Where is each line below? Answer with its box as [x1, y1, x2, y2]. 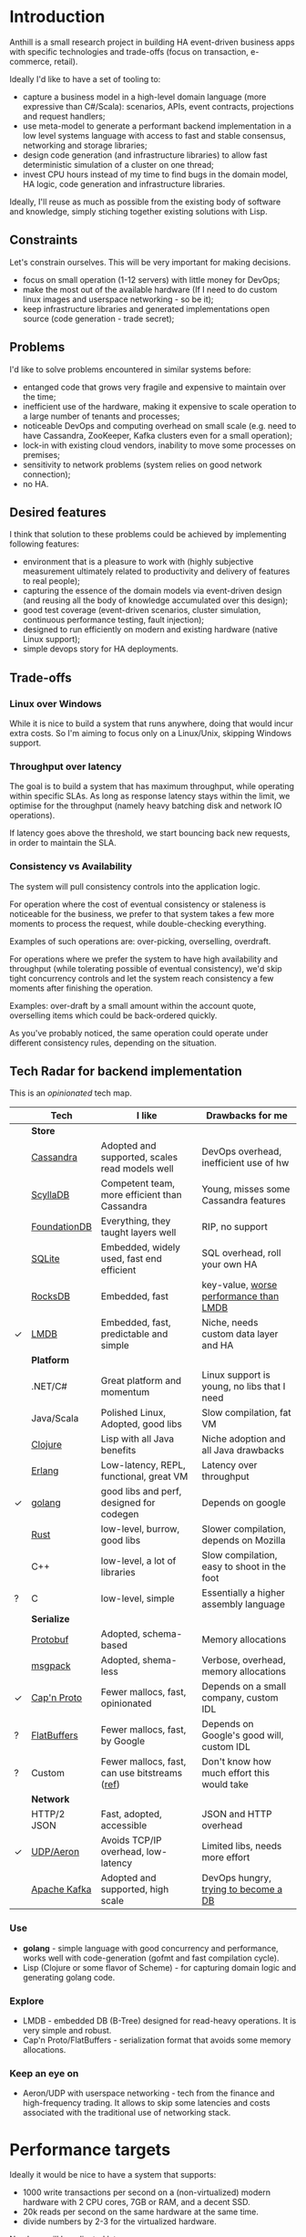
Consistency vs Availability [9, 860, 133, 873]
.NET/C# [31, 1380, 68, 1393]
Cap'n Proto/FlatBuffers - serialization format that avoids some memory [22, 2034, 291, 2045]
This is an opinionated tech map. [9, 1087, 132, 1098]
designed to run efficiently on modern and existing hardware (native [22, 624, 278, 635]
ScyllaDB [31, 1189, 70, 1202]
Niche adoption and [201, 1432, 286, 1445]
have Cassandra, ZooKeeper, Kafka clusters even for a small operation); [22, 430, 293, 441]
